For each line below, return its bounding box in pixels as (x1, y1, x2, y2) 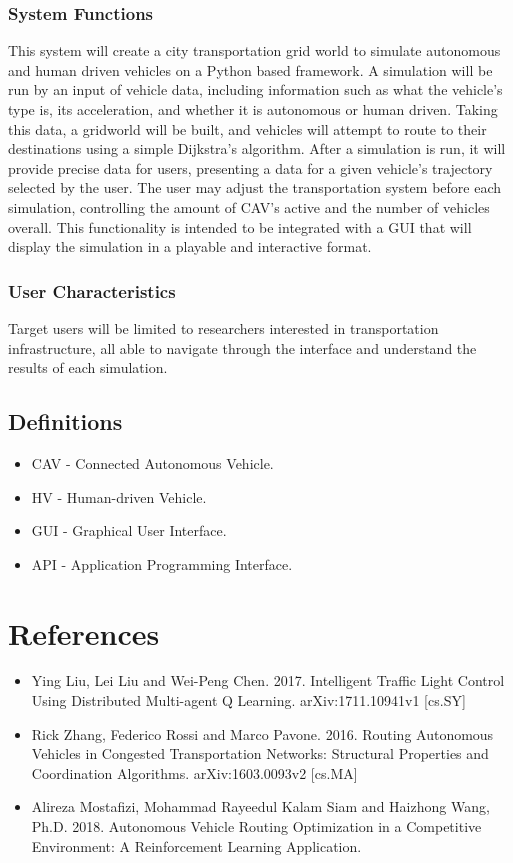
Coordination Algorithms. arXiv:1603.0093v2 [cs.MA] (31, 762, 358, 783)
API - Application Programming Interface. (31, 553, 293, 574)
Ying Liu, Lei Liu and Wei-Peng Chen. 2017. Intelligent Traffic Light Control (31, 670, 505, 691)
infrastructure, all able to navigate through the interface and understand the (8, 337, 477, 358)
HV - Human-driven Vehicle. (31, 486, 207, 507)
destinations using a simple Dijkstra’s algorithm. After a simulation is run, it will (8, 138, 506, 159)
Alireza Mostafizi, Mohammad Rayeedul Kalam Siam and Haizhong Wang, (31, 796, 490, 817)
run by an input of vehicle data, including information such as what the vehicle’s (8, 79, 503, 100)
